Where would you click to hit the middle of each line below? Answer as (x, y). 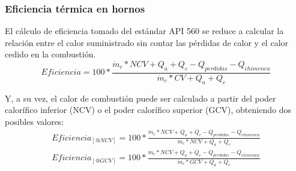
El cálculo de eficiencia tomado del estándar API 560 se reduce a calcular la (144, 31)
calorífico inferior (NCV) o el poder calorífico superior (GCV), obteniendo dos (148, 110)
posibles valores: (35, 121)
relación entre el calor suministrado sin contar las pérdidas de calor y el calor (147, 42)
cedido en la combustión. (50, 54)
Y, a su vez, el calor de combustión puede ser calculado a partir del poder (140, 98)
